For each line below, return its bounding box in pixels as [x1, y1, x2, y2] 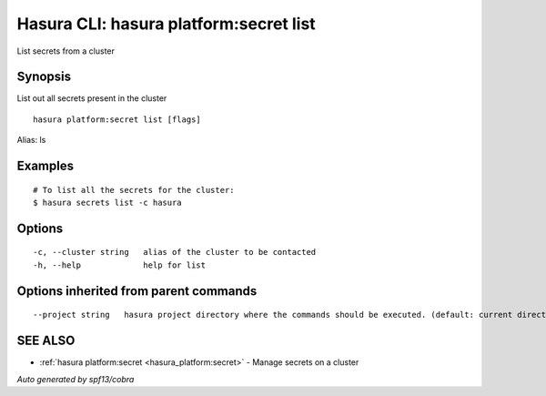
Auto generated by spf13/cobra [16, 373, 135, 384]
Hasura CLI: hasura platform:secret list [16, 14, 316, 34]
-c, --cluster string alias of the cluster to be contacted [33, 247, 317, 258]
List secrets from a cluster [16, 46, 116, 56]
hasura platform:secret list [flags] [33, 114, 202, 125]
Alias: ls [16, 135, 46, 146]
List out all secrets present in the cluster [16, 93, 167, 104]
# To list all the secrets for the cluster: [33, 185, 236, 195]
